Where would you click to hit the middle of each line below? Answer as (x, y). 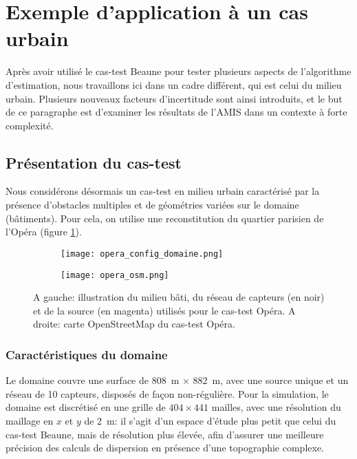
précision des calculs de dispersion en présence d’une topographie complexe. (165, 448)
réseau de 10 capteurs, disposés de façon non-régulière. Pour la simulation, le (167, 393)
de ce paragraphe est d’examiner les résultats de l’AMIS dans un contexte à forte (176, 112)
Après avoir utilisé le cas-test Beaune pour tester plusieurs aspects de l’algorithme (178, 71)
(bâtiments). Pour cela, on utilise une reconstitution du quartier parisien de (165, 218)
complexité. (30, 125)
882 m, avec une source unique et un (271, 380)
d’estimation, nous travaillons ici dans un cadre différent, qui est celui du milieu (174, 84)
